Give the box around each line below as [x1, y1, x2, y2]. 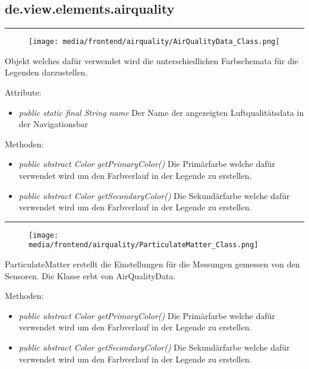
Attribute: [5, 86, 42, 99]
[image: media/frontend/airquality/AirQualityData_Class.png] [29, 37, 280, 46]
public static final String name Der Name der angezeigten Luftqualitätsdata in [18, 106, 304, 118]
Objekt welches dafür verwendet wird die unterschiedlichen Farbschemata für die [5, 54, 298, 67]
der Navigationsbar [18, 118, 89, 130]
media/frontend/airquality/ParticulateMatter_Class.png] [29, 241, 258, 250]
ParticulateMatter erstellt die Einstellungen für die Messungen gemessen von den [5, 258, 300, 270]
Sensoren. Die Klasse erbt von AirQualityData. [5, 269, 176, 282]
